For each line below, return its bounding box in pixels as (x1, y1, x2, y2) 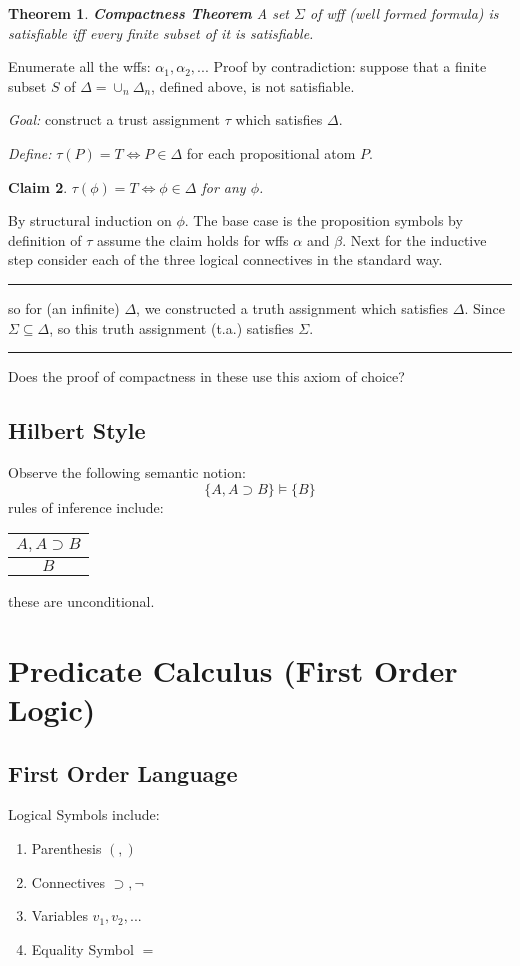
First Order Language (8, 757, 238, 788)
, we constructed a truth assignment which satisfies (136, 297, 449, 318)
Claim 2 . (8, 176, 68, 197)
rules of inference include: (8, 496, 164, 517)
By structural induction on (8, 210, 172, 231)
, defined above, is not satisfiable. (151, 75, 355, 96)
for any (201, 176, 246, 197)
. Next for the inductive (342, 229, 487, 250)
